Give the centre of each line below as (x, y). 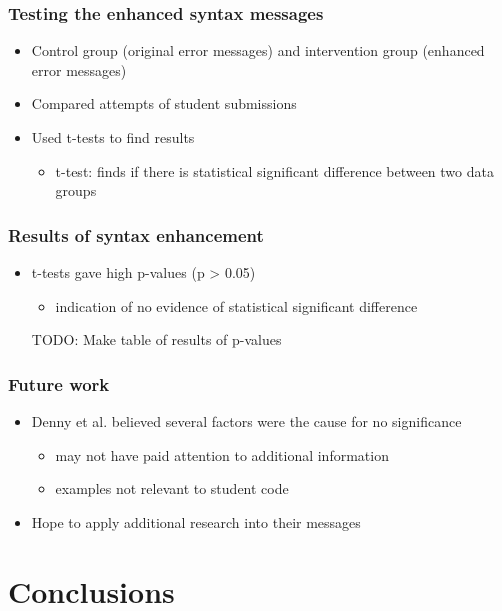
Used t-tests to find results (113, 137)
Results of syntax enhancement (136, 234)
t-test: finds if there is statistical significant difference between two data (274, 170)
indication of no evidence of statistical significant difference (236, 305)
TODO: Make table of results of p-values (156, 339)
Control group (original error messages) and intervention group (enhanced (258, 50)
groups (76, 190)
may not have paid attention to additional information (222, 454)
